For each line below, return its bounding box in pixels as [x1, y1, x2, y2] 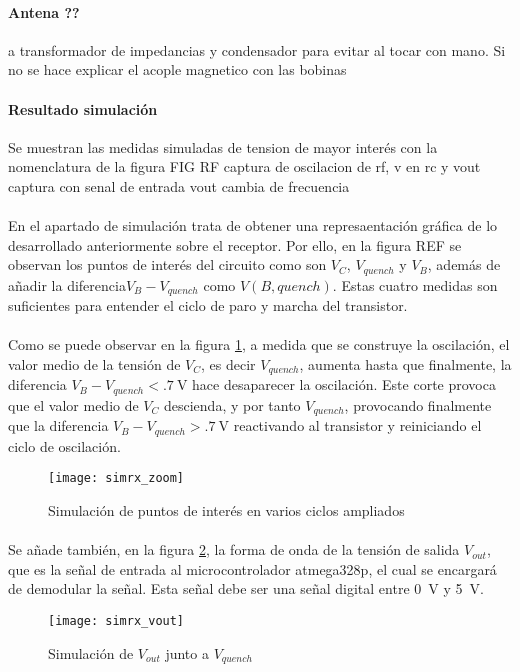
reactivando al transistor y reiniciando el [233, 415, 482, 436]
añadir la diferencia [8, 274, 126, 295]
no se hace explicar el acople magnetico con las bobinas [8, 59, 347, 80]
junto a [165, 642, 209, 663]
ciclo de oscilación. [8, 435, 121, 456]
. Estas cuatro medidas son [332, 274, 498, 295]
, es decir [201, 354, 256, 375]
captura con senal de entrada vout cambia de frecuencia [8, 175, 350, 196]
